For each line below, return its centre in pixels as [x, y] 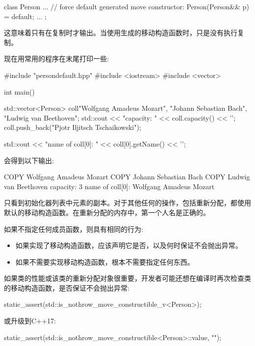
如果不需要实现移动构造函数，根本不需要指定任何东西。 [105, 261]
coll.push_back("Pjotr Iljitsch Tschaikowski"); [73, 127]
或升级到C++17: [30, 321]
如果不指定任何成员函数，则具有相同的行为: [74, 229]
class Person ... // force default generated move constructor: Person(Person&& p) [127, 6]
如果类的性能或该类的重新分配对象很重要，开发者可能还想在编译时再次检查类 [127, 278]
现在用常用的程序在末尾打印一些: [56, 59]
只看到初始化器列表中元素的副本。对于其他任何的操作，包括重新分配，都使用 [127, 203]
